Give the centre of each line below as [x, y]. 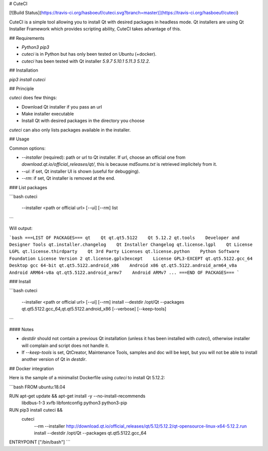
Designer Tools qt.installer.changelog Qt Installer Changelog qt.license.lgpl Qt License [131, 244]
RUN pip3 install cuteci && [36, 410]
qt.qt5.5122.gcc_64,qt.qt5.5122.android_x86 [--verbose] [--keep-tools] [94, 309]
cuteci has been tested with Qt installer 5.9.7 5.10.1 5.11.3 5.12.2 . [86, 61]
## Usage [19, 139]
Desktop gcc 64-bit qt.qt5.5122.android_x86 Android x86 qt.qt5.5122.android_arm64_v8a [123, 266]
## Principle [22, 88]
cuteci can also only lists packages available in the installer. [70, 130]
